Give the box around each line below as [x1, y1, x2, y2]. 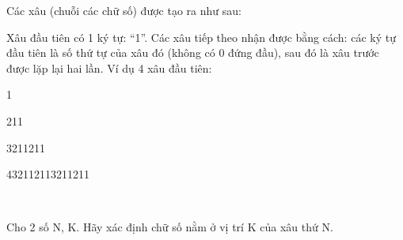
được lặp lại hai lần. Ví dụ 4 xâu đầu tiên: [6, 59, 212, 76]
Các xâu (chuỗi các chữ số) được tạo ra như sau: [6, 2, 241, 18]
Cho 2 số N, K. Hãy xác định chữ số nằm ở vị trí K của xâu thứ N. [6, 219, 333, 235]
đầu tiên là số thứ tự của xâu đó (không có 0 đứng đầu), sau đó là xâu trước [6, 44, 379, 61]
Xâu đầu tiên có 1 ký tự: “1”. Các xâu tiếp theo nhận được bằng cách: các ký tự [6, 28, 396, 45]
